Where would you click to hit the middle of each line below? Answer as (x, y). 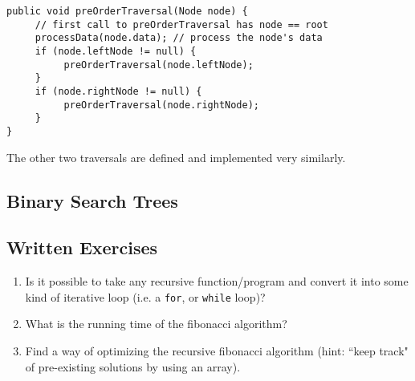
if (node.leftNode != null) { (116, 51)
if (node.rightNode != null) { (118, 91)
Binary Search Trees (92, 200)
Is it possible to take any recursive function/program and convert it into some (217, 281)
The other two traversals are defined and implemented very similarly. (176, 157)
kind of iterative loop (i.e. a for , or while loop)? (145, 296)
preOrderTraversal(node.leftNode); (159, 65)
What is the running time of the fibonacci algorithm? (156, 324)
